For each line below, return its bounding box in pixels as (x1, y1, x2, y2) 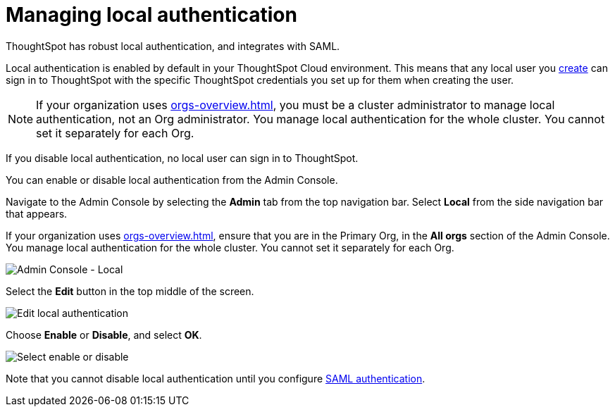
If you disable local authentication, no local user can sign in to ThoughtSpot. (6, 151, 359, 164)
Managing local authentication (6, 3, 297, 27)
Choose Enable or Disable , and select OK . (6, 328, 202, 341)
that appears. (6, 207, 68, 220)
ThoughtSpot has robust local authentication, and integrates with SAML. (6, 39, 340, 52)
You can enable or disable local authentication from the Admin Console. (6, 173, 338, 186)
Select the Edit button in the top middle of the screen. (6, 285, 254, 297)
